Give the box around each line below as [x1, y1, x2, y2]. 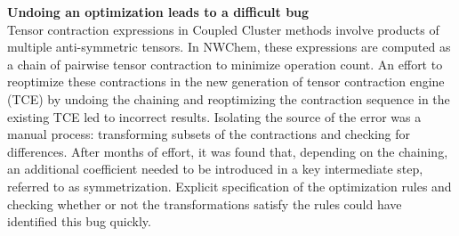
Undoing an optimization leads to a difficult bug [7, 3, 310, 20]
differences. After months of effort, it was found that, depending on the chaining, [7, 142, 448, 160]
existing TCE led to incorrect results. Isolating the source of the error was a [7, 107, 422, 126]
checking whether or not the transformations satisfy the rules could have [7, 194, 402, 213]
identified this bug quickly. [7, 212, 151, 231]
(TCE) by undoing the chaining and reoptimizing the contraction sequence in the [7, 89, 450, 108]
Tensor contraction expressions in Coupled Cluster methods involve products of [7, 20, 439, 38]
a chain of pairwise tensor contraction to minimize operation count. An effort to [7, 54, 443, 73]
